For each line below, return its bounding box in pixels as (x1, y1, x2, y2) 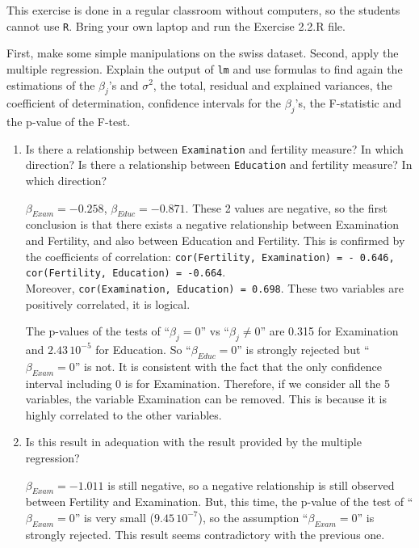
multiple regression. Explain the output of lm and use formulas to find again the (6, 60, 403, 77)
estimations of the (6, 76, 95, 93)
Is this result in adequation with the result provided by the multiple (25, 433, 362, 450)
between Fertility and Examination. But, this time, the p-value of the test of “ (25, 493, 413, 510)
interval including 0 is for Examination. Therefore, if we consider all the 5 (25, 374, 391, 391)
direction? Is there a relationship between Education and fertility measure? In (25, 156, 413, 173)
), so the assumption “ (198, 508, 308, 525)
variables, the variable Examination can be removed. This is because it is (25, 390, 387, 407)
